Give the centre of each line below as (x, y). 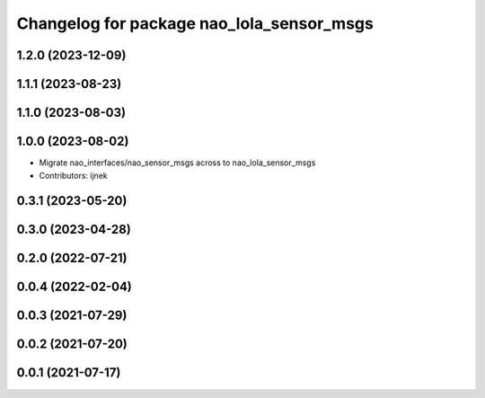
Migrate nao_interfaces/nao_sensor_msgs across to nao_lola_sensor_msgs (177, 163)
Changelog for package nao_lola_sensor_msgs (195, 23)
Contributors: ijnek (73, 175)
